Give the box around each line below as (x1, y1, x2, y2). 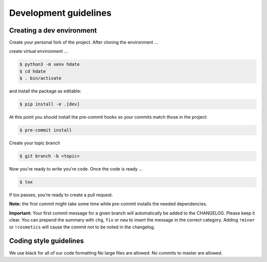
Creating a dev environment (9, 26, 97, 35)
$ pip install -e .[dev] (19, 101, 80, 107)
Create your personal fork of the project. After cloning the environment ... (9, 40, 158, 45)
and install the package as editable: (9, 88, 82, 94)
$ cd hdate (19, 68, 46, 74)
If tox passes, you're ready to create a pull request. (9, 192, 113, 198)
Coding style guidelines (9, 237, 84, 245)
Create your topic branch (9, 140, 60, 146)
